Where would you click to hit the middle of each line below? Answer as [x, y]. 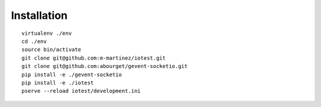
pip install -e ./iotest [58, 82]
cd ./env [34, 41]
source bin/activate [51, 50]
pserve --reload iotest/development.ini [81, 91]
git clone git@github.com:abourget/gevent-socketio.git [105, 66]
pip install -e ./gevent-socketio [72, 74]
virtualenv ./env [47, 33]
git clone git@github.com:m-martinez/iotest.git [94, 58]
